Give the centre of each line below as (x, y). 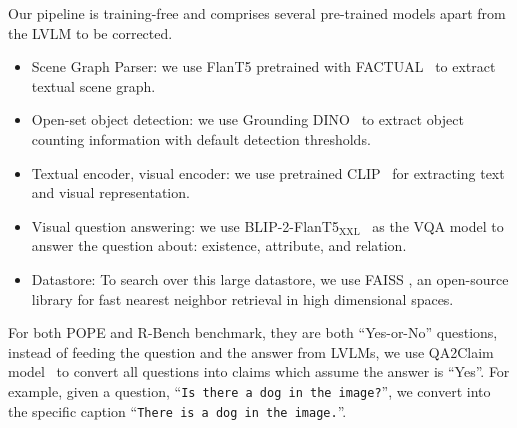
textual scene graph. (93, 85)
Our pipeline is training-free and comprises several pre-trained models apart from (257, 13)
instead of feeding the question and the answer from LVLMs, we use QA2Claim (251, 351)
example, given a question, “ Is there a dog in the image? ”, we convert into (249, 390)
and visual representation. (110, 192)
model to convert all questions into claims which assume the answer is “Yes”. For (259, 371)
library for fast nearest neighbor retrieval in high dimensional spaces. (242, 298)
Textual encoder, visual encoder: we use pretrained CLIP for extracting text (268, 172)
